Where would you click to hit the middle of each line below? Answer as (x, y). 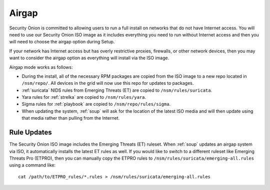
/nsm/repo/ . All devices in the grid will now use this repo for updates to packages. (108, 83)
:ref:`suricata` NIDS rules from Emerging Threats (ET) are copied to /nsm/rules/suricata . (117, 90)
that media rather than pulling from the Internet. (71, 118)
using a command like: (32, 165)
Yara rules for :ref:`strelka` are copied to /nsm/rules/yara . (84, 97)
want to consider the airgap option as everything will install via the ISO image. (89, 58)
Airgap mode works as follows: (41, 67)
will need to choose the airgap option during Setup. (62, 42)
